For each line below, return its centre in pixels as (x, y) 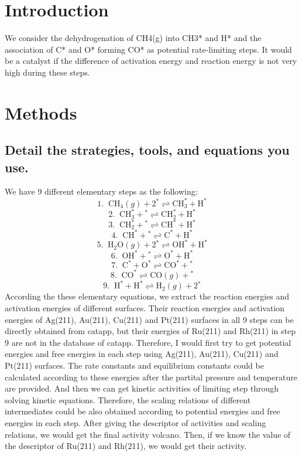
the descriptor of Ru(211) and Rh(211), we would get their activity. (126, 446)
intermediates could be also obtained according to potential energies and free (143, 411)
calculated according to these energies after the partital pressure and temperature (151, 377)
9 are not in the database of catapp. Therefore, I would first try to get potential (148, 342)
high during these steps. (47, 72)
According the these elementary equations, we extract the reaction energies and (147, 296)
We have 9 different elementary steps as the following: (101, 191)
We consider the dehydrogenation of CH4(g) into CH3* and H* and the (133, 38)
